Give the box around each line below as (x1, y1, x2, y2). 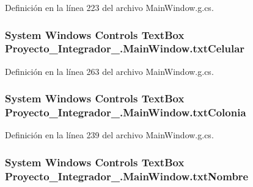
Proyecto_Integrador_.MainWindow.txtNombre (5, 168, 249, 183)
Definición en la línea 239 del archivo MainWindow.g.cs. (5, 129, 214, 141)
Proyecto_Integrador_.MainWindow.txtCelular (5, 41, 245, 56)
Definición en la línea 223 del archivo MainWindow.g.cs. (5, 1, 214, 13)
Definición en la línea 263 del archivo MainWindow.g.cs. (5, 65, 214, 77)
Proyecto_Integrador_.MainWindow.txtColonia (5, 105, 246, 120)
